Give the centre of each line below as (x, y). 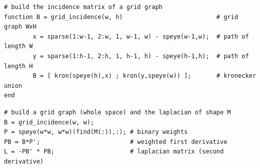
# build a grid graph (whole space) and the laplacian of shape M (118, 112)
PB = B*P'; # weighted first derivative (116, 142)
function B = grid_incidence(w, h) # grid (121, 17)
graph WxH (20, 27)
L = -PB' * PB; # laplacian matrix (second (114, 152)
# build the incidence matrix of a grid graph (83, 7)
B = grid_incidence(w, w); (49, 122)
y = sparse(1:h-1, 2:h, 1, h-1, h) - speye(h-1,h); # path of (141, 56)
